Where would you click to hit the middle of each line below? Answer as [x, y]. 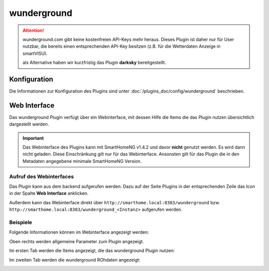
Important [33, 138]
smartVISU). [35, 53]
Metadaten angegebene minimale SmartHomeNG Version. [82, 161]
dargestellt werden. [29, 124]
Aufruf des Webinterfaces [42, 176]
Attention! [33, 30]
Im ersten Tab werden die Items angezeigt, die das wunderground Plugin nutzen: [92, 251]
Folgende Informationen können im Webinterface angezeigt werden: [79, 232]
